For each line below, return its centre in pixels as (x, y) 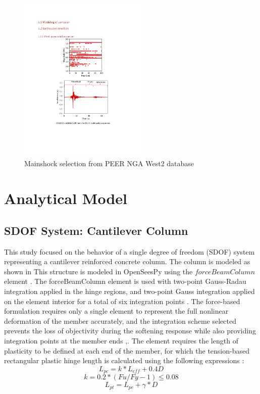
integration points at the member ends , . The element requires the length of (121, 340)
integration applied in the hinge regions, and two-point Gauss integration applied (129, 291)
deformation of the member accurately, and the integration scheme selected (120, 321)
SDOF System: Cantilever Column (96, 230)
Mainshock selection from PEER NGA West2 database (109, 163)
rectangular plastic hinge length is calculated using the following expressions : (124, 360)
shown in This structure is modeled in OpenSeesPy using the (98, 271)
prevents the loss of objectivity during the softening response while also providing (130, 331)
